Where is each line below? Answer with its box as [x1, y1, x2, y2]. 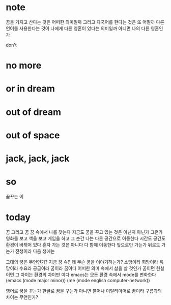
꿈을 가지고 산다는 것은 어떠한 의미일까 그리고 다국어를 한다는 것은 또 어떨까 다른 [6, 19, 165, 25]
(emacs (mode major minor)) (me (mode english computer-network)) [6, 277, 150, 283]
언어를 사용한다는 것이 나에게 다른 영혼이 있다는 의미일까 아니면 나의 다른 [6, 25, 150, 32]
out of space [6, 129, 60, 141]
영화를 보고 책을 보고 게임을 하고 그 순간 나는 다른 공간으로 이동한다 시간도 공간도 [6, 235, 166, 241]
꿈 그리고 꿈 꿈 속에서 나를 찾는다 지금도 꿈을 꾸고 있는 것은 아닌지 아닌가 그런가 [6, 229, 163, 235]
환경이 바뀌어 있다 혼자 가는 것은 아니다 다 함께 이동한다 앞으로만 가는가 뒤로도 [6, 241, 161, 248]
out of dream [6, 106, 62, 118]
